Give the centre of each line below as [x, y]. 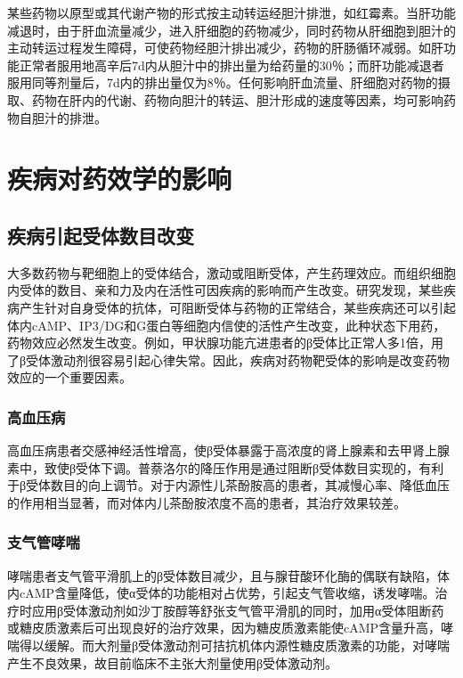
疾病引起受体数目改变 [101, 235]
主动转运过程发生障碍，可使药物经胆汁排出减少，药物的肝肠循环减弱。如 [219, 48]
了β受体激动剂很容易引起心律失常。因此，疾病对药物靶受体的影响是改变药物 [229, 359]
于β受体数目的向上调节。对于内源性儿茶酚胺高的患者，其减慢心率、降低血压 [229, 485]
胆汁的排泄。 [69, 117]
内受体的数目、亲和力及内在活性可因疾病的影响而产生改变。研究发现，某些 [225, 290]
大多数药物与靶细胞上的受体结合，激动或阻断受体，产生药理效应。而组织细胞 [231, 272]
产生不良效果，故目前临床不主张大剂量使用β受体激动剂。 [173, 662]
